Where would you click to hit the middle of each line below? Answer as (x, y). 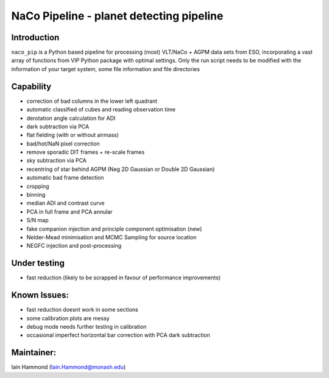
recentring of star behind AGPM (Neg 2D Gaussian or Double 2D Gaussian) (121, 169)
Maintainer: (34, 353)
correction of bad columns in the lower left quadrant (92, 101)
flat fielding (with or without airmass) (73, 135)
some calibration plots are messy (68, 318)
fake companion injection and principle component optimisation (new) (114, 229)
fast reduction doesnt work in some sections (82, 310)
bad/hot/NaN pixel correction (63, 144)
